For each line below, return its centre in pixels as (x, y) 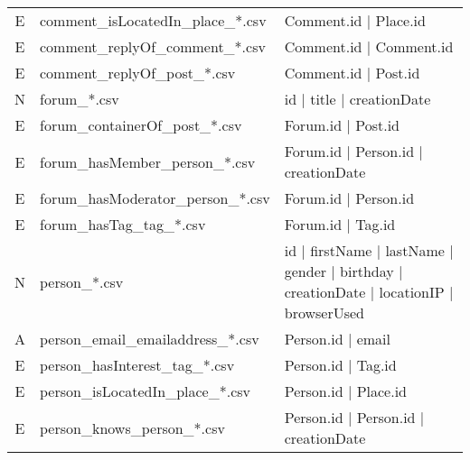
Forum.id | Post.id (342, 125)
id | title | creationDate (357, 99)
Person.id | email (337, 339)
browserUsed (324, 313)
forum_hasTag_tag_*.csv (123, 224)
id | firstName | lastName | (369, 250)
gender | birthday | (343, 271)
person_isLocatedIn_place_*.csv (145, 391)
